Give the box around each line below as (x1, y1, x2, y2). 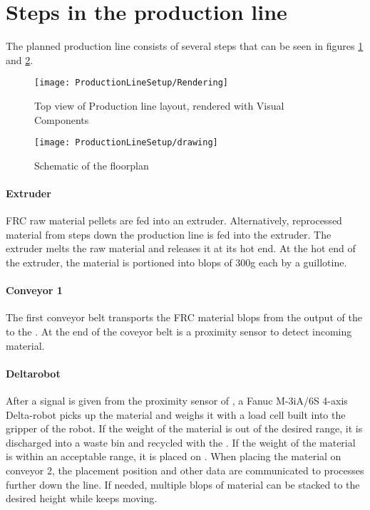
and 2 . (6, 52, 34, 67)
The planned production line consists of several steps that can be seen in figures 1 (6, 38, 364, 53)
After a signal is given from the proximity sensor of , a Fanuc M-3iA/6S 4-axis (6, 392, 348, 407)
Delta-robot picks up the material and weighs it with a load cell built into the (6, 407, 346, 422)
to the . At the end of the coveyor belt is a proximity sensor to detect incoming (6, 323, 352, 338)
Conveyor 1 (6, 283, 63, 298)
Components (34, 112, 89, 127)
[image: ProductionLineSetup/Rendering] (34, 78, 229, 88)
